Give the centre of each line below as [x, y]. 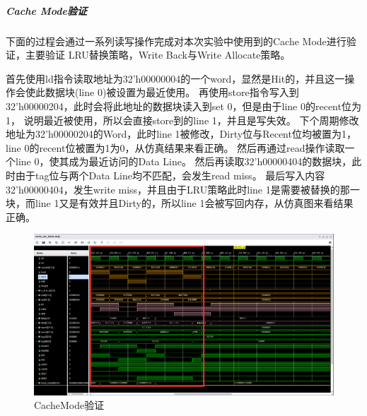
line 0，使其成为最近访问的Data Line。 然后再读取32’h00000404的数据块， [183, 161]
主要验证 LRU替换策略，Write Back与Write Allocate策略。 [158, 55]
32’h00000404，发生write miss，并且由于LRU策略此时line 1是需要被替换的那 [178, 189]
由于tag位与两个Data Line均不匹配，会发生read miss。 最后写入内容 [170, 175]
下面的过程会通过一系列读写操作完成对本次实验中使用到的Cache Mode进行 [176, 41]
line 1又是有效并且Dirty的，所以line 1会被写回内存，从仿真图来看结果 [194, 203]
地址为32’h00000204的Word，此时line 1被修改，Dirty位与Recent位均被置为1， [181, 134]
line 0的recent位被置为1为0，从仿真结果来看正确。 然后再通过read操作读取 [175, 147]
